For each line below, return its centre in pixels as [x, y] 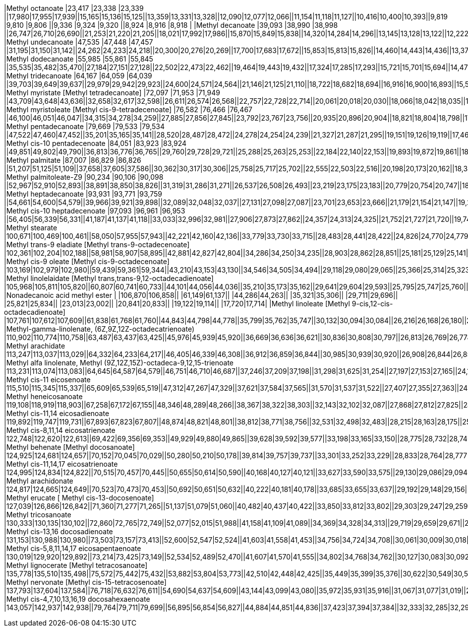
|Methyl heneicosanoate [43, 396]
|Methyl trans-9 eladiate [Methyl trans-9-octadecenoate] [97, 245]
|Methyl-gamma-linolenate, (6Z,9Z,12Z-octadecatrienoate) [99, 329]
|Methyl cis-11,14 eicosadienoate [57, 413]
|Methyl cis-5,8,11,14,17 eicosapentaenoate [73, 548]
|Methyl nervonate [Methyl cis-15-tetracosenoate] [85, 582]
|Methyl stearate [31, 228]
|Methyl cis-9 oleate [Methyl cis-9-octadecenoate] [87, 261]
